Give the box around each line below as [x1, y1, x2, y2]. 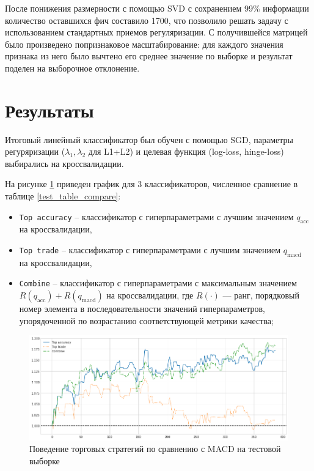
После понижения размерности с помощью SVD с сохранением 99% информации [5, 2, 309, 14]
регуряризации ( [5, 145, 65, 158]
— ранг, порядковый [222, 289, 299, 302]
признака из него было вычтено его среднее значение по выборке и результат [5, 50, 293, 62]
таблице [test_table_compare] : [5, 190, 121, 202]
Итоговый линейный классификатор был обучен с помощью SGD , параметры [5, 133, 294, 146]
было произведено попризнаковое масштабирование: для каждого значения [5, 37, 283, 50]
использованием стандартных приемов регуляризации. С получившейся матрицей [5, 26, 308, 39]
